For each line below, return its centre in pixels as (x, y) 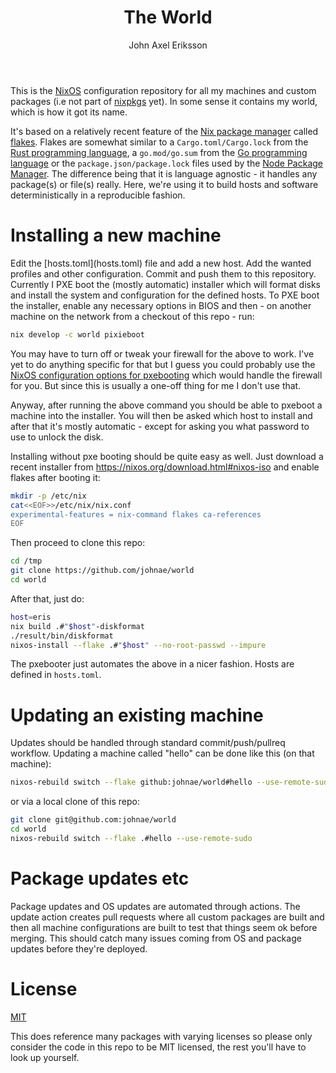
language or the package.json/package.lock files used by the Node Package (166, 163)
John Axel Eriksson (168, 45)
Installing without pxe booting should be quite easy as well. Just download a (167, 456)
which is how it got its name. (69, 112)
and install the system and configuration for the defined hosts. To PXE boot (165, 295)
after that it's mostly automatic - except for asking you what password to (160, 426)
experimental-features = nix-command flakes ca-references (136, 514)
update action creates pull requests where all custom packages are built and (167, 917)
